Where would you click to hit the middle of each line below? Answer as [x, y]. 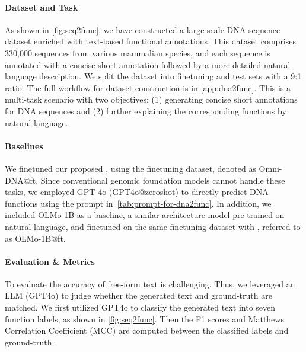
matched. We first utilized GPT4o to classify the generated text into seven [140, 307]
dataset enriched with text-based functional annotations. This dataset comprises [151, 41]
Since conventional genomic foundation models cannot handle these [163, 180]
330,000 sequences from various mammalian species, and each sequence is [138, 52]
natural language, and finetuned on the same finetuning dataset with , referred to [153, 226]
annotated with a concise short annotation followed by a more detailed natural [148, 64]
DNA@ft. [22, 180]
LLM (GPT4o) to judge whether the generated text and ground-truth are [138, 295]
